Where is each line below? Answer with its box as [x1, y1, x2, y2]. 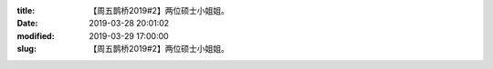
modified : [16, 30, 55, 41]
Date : [16, 18, 38, 29]
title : [16, 5, 36, 15]
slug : [16, 44, 37, 54]
